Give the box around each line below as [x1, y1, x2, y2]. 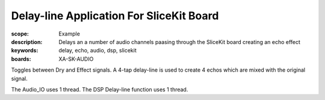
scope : [11, 30, 29, 37]
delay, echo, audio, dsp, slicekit [58, 47, 137, 54]
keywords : [11, 47, 39, 54]
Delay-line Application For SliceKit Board [11, 9, 219, 22]
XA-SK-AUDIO [58, 55, 94, 63]
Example [58, 30, 81, 37]
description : [11, 38, 43, 45]
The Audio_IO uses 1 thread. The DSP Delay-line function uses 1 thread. [11, 86, 188, 93]
